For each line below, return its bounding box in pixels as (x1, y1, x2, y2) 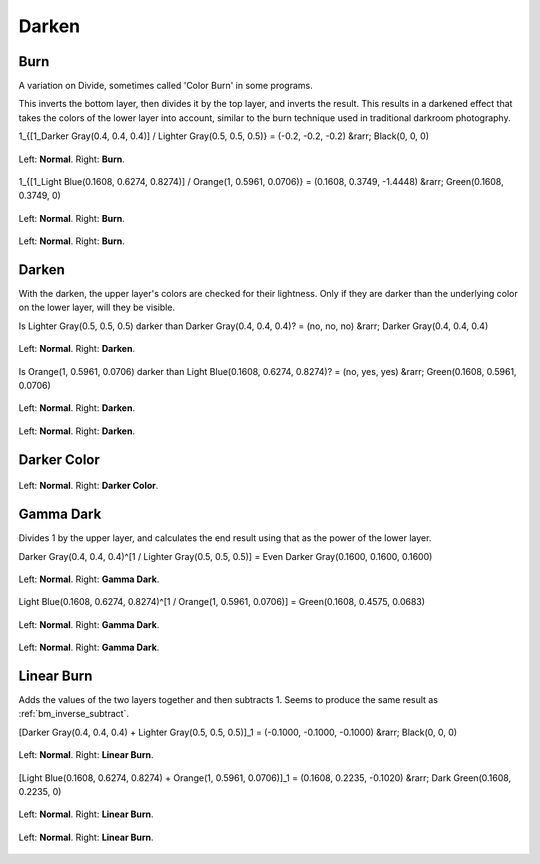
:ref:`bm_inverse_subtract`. (18, 708, 130, 720)
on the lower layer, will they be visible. (18, 301, 175, 314)
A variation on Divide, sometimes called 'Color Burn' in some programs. (18, 80, 314, 92)
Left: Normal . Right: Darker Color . (18, 480, 159, 492)
